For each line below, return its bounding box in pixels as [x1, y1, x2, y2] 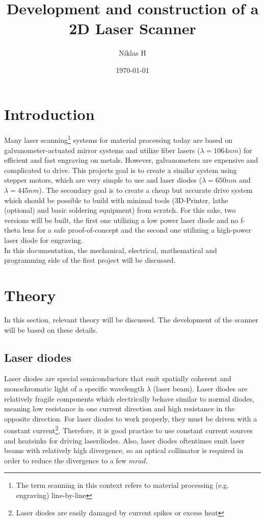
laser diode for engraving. [4, 235, 83, 245]
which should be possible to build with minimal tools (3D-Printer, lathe [4, 194, 228, 205]
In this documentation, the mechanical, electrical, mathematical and [4, 244, 217, 255]
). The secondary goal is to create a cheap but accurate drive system [39, 185, 253, 195]
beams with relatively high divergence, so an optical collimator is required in [4, 445, 244, 456]
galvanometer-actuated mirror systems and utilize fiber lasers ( [4, 144, 200, 155]
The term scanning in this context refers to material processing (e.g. [16, 480, 229, 490]
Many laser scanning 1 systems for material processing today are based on [4, 133, 233, 145]
